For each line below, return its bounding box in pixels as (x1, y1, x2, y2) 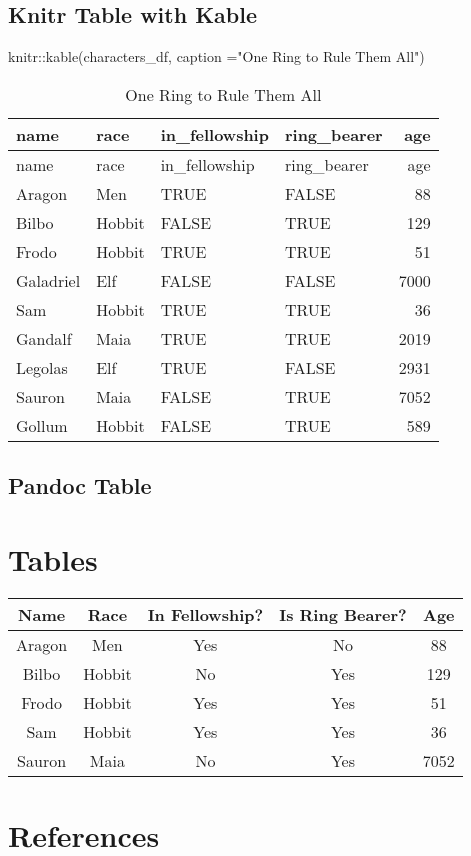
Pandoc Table (8, 470, 152, 501)
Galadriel (16, 268, 81, 292)
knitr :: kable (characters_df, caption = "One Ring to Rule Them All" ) (8, 46, 425, 67)
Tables (8, 538, 98, 579)
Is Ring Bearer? (279, 602, 407, 626)
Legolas (16, 355, 68, 379)
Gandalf (16, 326, 72, 350)
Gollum (16, 413, 68, 437)
